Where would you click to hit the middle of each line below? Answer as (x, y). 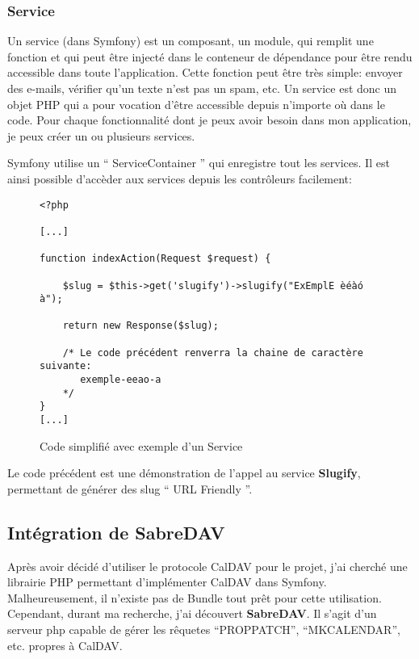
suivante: (66, 366)
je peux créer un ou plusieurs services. (101, 135)
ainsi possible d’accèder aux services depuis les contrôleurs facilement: (180, 178)
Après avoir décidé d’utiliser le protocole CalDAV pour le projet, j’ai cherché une (207, 566)
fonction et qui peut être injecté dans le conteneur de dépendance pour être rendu (210, 56)
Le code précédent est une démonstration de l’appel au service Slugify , (184, 473)
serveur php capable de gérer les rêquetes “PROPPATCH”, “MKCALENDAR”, (204, 630)
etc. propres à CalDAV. (65, 645)
